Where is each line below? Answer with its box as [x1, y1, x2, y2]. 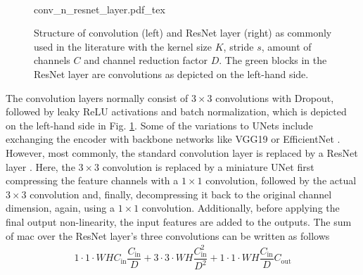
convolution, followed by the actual [205, 173, 357, 188]
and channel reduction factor [84, 53, 208, 68]
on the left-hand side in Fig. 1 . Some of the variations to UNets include [6, 117, 313, 132]
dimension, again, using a [6, 200, 115, 215]
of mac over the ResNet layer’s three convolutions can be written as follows [6, 228, 330, 243]
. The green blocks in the [219, 53, 327, 68]
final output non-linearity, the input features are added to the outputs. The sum [6, 214, 352, 229]
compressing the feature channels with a [6, 173, 179, 188]
